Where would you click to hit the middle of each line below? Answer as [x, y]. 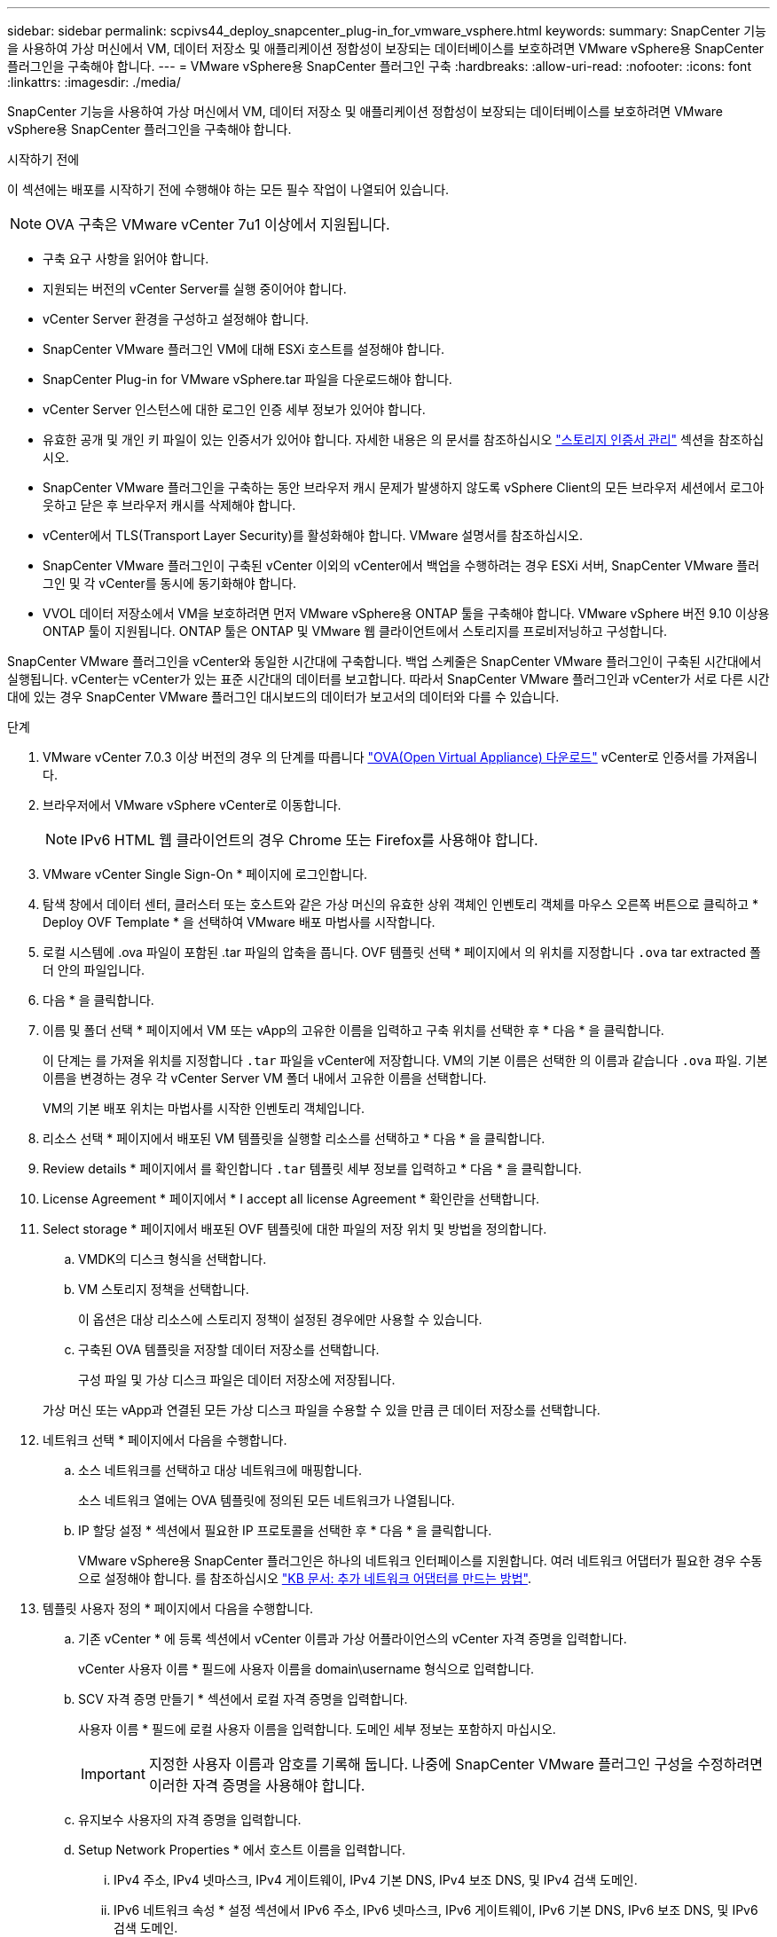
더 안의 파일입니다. [94, 970]
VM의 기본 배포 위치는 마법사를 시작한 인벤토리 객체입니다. [204, 1108]
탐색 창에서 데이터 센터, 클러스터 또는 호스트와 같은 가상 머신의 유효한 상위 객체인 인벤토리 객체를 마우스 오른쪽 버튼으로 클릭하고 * [401, 904]
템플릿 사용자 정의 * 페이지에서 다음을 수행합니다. [178, 1608]
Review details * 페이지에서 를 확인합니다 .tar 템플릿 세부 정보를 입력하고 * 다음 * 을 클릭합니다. [312, 1168]
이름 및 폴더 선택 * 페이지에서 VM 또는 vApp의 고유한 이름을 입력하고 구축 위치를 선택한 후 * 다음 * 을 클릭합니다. [353, 1030]
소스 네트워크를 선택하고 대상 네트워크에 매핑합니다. [220, 1470]
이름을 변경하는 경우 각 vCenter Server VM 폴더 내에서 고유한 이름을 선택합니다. [265, 1078]
